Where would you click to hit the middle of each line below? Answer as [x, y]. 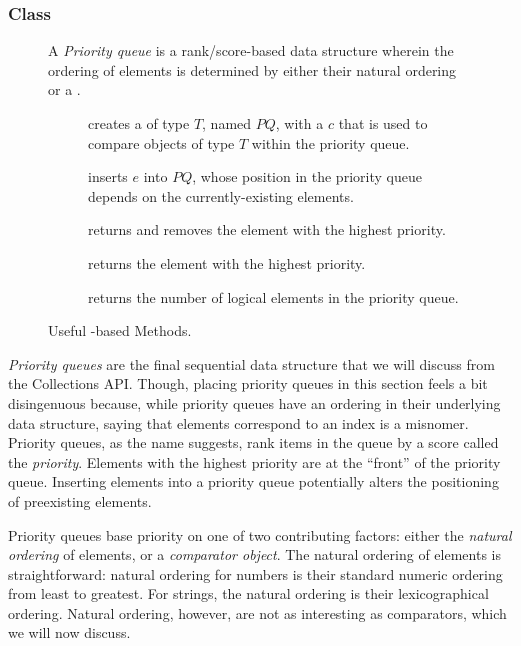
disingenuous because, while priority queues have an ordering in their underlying [254, 402]
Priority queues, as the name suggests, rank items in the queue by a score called [253, 442]
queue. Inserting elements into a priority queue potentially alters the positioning [253, 481]
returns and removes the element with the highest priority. [267, 229]
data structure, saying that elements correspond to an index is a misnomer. [238, 422]
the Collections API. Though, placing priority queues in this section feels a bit [248, 383]
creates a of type [139, 123]
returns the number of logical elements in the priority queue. [273, 296]
